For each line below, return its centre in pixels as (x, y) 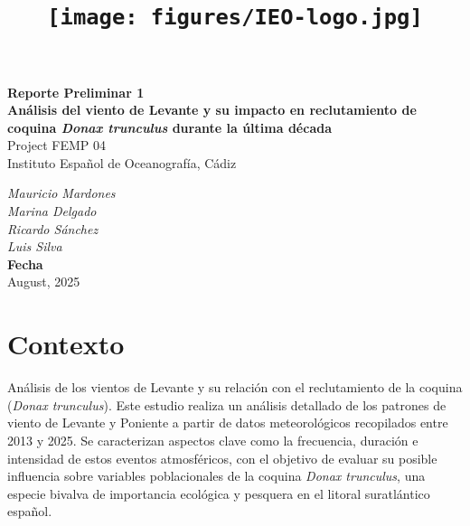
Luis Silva (35, 246)
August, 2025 (44, 282)
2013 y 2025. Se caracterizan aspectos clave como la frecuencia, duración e (213, 440)
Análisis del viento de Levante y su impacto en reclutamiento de (212, 110)
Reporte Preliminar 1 (76, 92)
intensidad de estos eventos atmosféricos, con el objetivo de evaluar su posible (222, 458)
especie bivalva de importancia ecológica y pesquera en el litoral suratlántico (219, 493)
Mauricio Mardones (61, 193)
